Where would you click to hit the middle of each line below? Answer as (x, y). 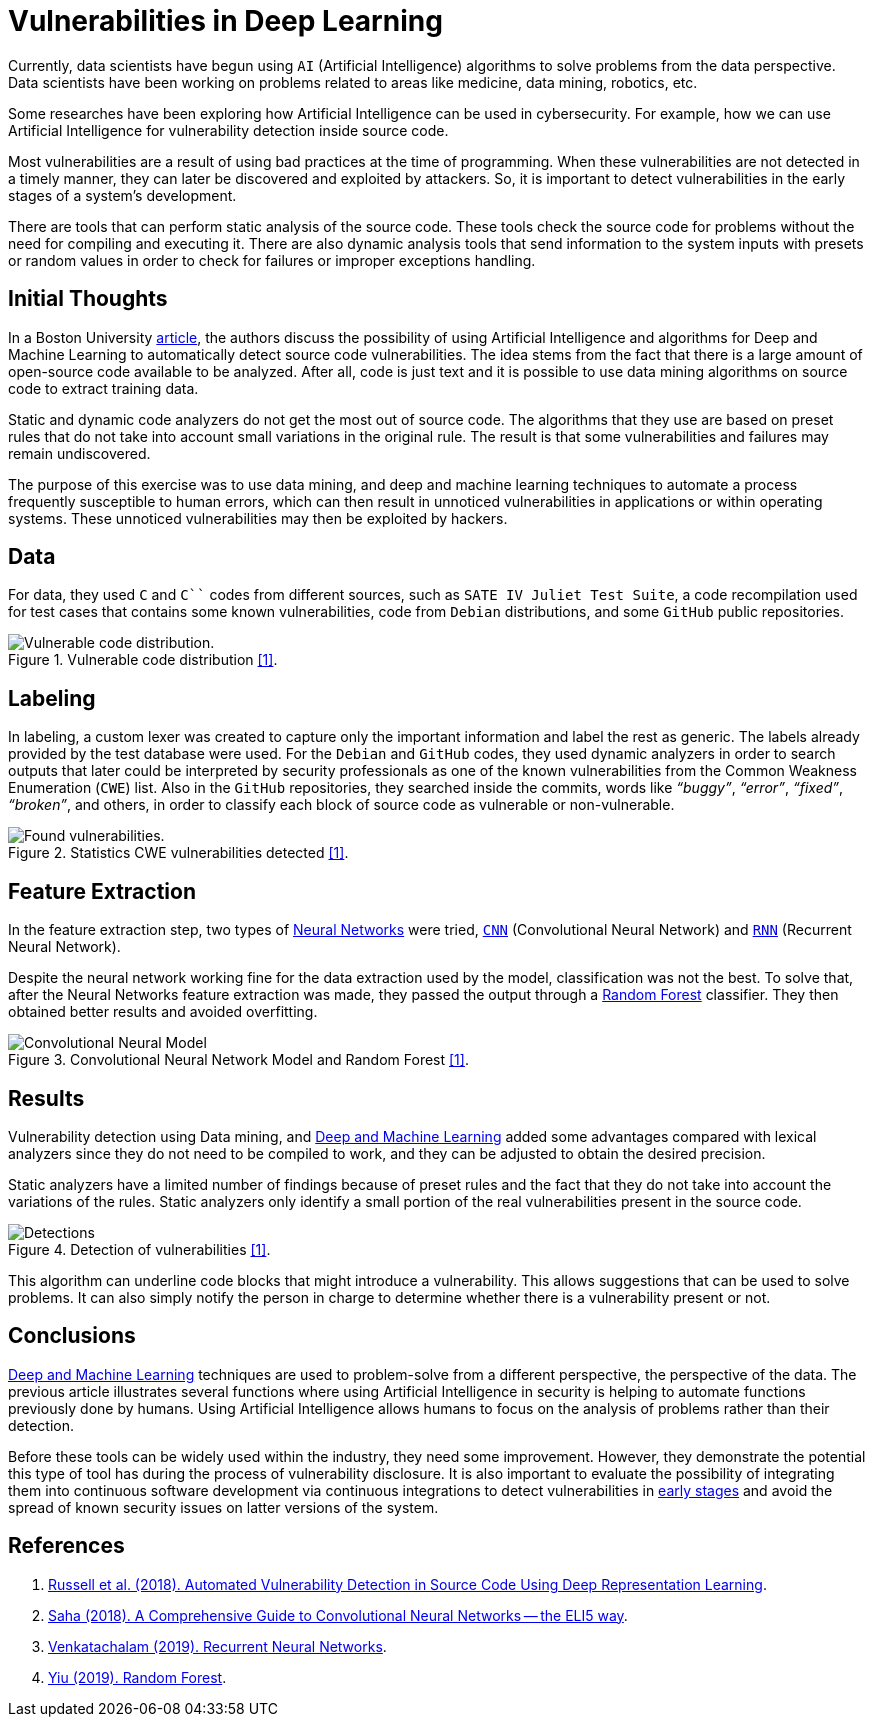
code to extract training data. (103, 388)
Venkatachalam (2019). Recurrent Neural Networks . (217, 1646)
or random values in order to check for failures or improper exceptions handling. (272, 260)
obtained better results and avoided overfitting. (163, 1012)
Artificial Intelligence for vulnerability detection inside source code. (228, 130)
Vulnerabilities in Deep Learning (225, 21)
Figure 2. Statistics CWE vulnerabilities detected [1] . (178, 853)
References (66, 1546)
